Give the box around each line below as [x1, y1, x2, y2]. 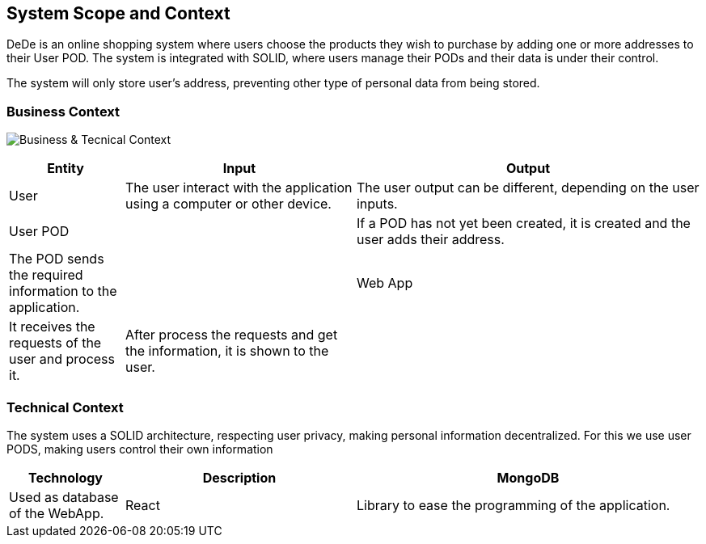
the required [9, 267, 83, 284]
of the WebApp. [9, 504, 104, 521]
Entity [47, 160, 84, 177]
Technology [27, 469, 103, 486]
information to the [9, 283, 117, 300]
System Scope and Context [6, 3, 230, 23]
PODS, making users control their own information [6, 441, 273, 456]
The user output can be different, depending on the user [356, 179, 700, 196]
